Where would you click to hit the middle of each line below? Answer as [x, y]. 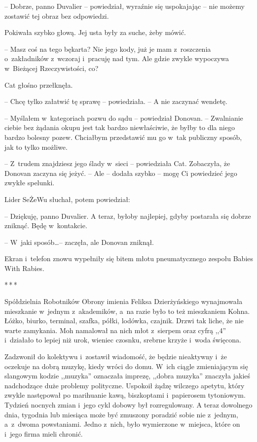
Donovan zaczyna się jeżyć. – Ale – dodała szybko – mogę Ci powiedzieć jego [121, 173]
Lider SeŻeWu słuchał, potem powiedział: [67, 199]
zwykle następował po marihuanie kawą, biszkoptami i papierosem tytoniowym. [125, 395]
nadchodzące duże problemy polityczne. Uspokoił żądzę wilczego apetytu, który [125, 385]
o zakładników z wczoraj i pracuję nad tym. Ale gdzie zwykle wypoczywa [117, 58]
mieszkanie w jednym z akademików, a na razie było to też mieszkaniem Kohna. [127, 311]
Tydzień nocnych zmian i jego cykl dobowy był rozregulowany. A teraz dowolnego [128, 405]
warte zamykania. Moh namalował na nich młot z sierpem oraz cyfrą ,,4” [115, 330]
